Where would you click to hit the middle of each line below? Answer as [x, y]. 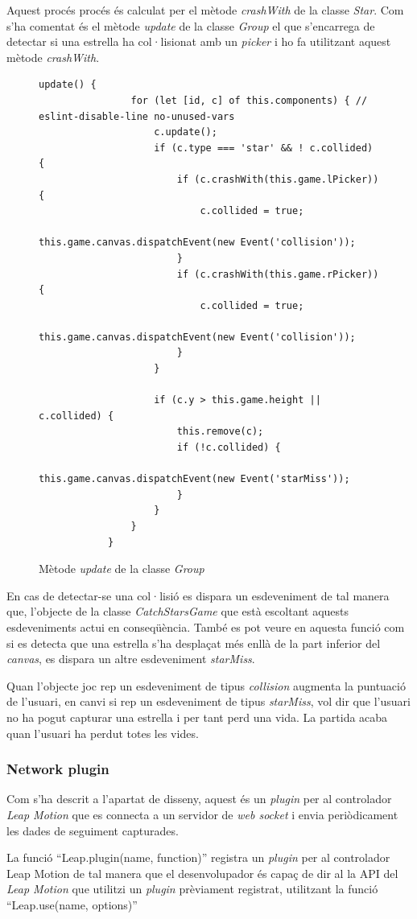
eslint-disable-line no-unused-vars [137, 116]
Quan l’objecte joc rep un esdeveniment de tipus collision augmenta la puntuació [206, 685]
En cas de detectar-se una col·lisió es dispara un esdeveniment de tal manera [198, 595]
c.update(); [186, 132]
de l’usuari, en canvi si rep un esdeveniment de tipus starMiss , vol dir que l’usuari [208, 701]
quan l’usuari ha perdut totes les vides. [103, 733]
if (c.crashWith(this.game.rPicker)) [278, 274]
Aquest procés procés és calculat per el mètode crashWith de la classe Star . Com [205, 10]
